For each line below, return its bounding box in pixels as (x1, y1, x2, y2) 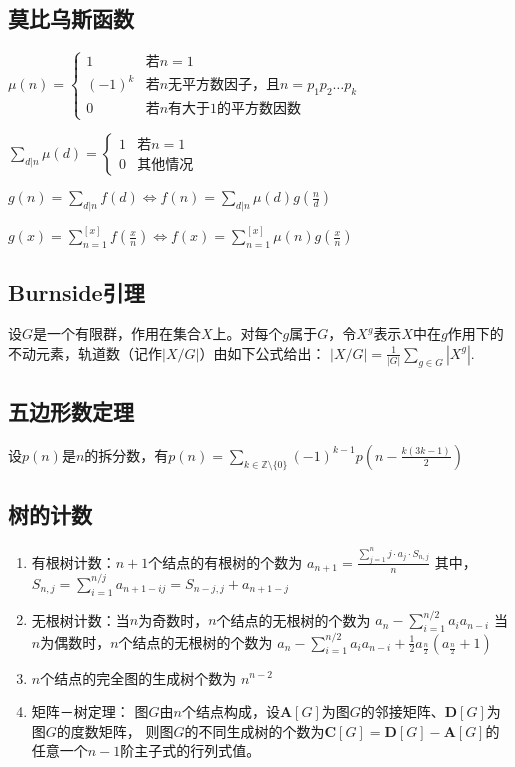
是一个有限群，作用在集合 (33, 323, 202, 344)
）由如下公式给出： (199, 342, 326, 363)
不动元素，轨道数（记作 (8, 342, 162, 363)
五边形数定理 (8, 396, 134, 427)
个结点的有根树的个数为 (148, 551, 303, 572)
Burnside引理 (8, 276, 145, 307)
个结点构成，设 (181, 701, 280, 722)
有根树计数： (31, 551, 116, 572)
